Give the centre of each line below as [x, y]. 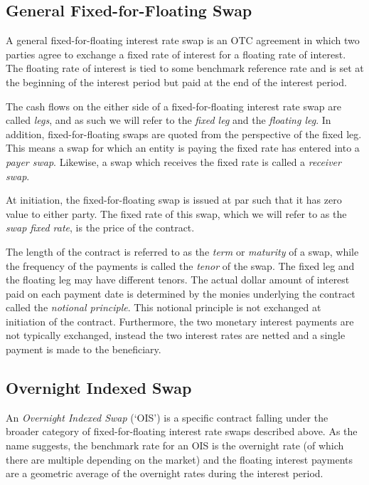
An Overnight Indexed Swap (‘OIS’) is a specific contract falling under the [167, 417]
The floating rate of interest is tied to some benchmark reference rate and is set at [185, 68]
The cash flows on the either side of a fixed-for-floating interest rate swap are [173, 106]
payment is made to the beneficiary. [84, 349]
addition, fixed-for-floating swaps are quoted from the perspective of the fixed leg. [184, 134]
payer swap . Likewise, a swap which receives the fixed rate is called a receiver [173, 161]
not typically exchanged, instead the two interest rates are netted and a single [176, 335]
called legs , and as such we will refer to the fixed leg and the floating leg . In [169, 120]
